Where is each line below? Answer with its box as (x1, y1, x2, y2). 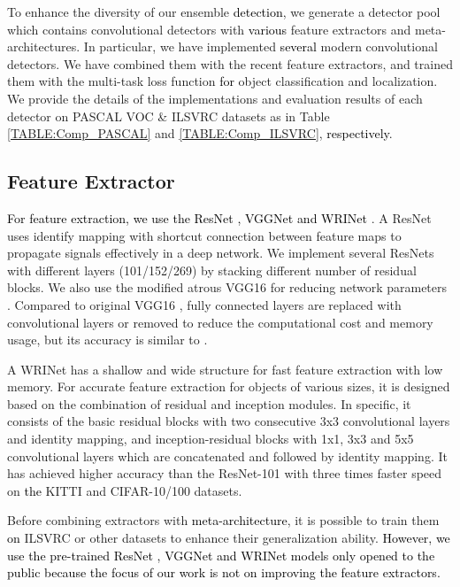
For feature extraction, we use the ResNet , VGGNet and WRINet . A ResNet (7, 208, 432, 227)
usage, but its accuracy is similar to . (7, 330, 208, 349)
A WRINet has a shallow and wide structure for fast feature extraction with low (7, 359, 443, 378)
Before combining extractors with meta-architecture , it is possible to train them (7, 511, 440, 529)
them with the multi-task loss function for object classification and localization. (7, 72, 438, 90)
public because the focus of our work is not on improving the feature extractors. (7, 563, 441, 582)
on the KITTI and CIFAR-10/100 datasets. (7, 481, 242, 499)
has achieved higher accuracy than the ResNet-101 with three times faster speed (7, 464, 442, 483)
